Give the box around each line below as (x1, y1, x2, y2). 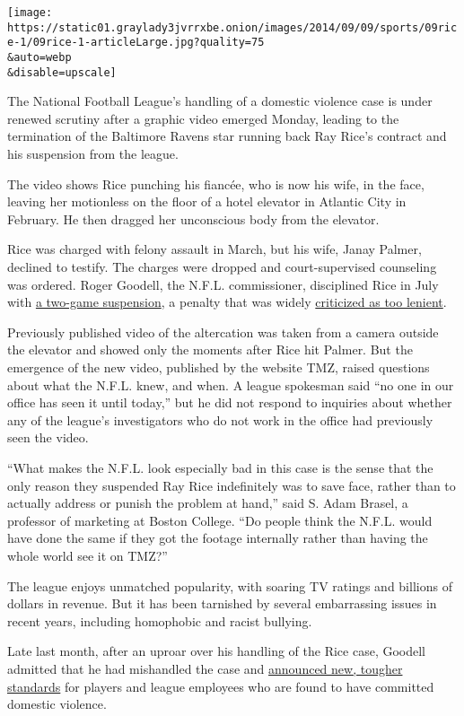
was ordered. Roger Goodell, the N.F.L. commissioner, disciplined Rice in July (7, 275, 439, 293)
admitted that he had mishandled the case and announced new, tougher (7, 659, 403, 677)
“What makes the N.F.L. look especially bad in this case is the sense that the (7, 458, 433, 476)
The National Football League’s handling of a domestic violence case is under (7, 92, 433, 110)
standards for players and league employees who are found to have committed (7, 677, 434, 695)
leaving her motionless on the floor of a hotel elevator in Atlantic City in (7, 192, 407, 211)
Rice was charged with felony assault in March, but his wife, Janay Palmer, (7, 240, 422, 258)
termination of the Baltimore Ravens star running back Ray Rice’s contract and (7, 127, 447, 145)
